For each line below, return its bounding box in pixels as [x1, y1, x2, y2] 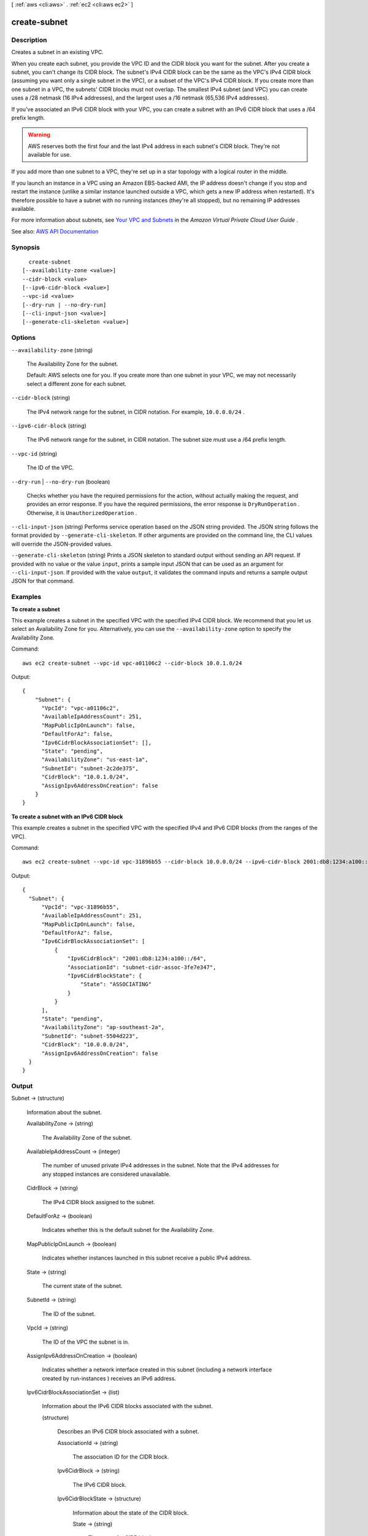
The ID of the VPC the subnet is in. [42, 1338, 130, 1346]
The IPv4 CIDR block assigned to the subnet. [42, 1198, 156, 1205]
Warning [28, 131, 50, 138]
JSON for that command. [11, 578, 75, 585]
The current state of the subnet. [42, 1282, 123, 1290]
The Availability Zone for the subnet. [26, 360, 119, 368]
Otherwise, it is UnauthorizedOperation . [26, 509, 137, 516]
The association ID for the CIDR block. [72, 1453, 169, 1460]
